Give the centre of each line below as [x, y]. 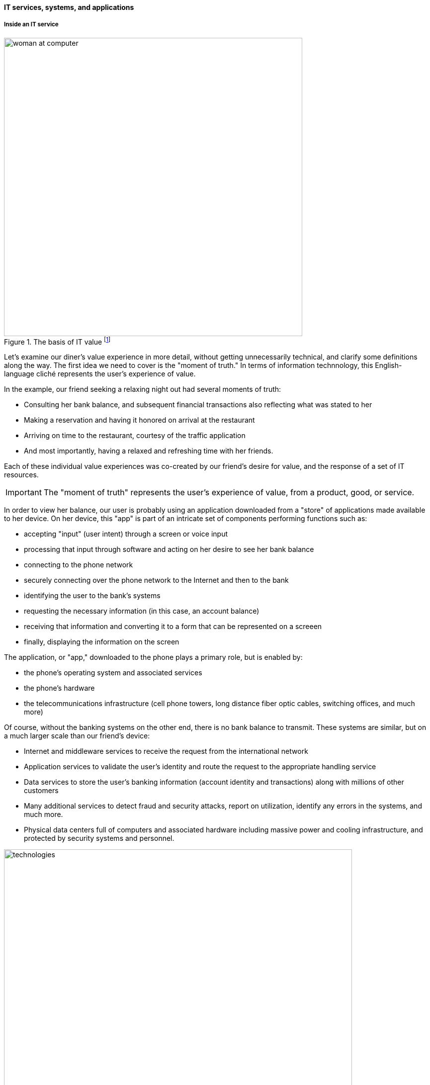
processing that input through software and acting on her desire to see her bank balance [169, 549]
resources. [21, 475]
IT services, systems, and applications [69, 7]
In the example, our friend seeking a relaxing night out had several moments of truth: [143, 389]
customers [41, 791]
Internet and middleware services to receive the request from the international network [166, 751]
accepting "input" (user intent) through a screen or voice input [126, 534]
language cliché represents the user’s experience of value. [100, 374]
